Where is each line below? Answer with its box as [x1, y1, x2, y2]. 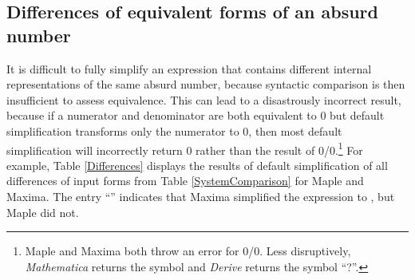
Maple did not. [6, 203, 79, 220]
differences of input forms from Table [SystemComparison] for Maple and [6, 172, 364, 189]
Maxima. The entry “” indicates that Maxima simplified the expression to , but [6, 188, 395, 204]
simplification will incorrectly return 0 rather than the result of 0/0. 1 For [6, 139, 363, 158]
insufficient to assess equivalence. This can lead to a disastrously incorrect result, [6, 91, 401, 108]
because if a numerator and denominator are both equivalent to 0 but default [6, 107, 385, 124]
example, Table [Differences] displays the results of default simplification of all [6, 156, 388, 173]
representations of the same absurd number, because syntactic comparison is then [6, 76, 405, 93]
